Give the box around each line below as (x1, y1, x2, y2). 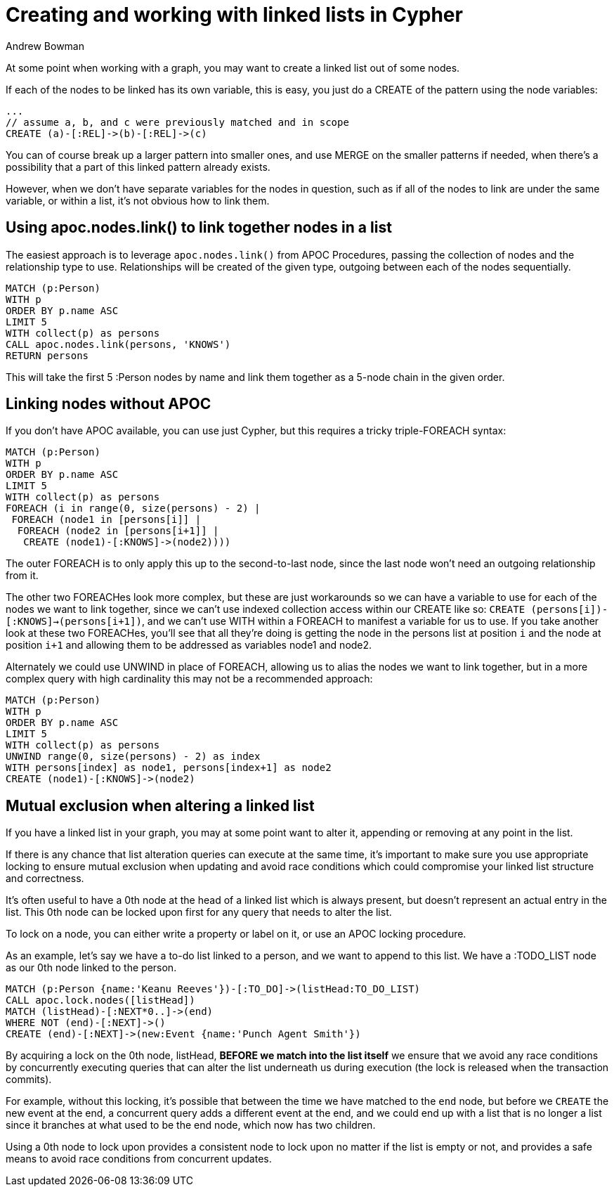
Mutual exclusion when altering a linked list (6, 796, 315, 815)
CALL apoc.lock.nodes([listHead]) (6, 995, 195, 1006)
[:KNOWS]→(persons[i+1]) (6, 616, 142, 628)
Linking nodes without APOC (6, 395, 211, 413)
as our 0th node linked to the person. (6, 961, 177, 974)
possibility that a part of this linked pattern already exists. (6, 160, 270, 173)
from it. (6, 569, 39, 582)
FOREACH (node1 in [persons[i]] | (11, 514, 202, 526)
